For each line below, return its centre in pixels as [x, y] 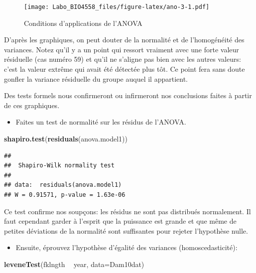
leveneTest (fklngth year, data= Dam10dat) [74, 264]
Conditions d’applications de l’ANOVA [83, 23]
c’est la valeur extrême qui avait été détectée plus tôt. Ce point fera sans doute [125, 69]
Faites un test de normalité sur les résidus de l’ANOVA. [101, 122]
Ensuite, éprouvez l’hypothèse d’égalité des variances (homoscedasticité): [127, 247]
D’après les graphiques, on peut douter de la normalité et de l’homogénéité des [124, 40]
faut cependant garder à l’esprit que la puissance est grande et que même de [120, 221]
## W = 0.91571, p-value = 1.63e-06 [65, 195]
